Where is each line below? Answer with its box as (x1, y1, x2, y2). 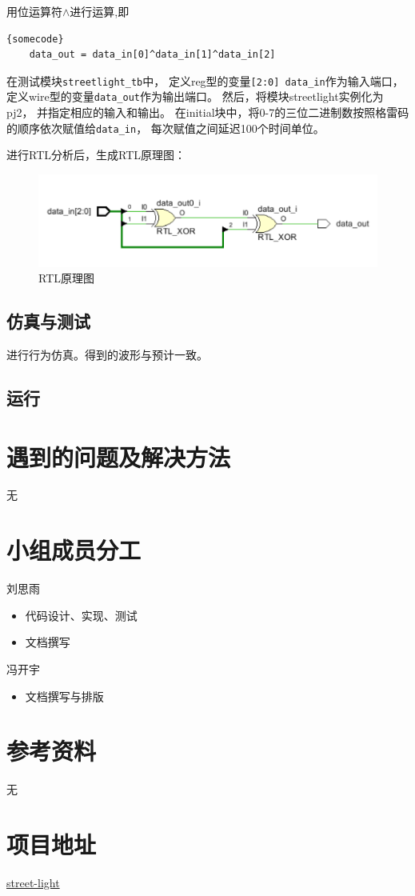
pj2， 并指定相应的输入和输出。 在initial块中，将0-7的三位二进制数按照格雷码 (6, 104, 409, 121)
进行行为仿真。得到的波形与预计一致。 (6, 346, 208, 362)
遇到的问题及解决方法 (6, 440, 231, 473)
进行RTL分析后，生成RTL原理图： (6, 146, 186, 163)
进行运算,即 (70, 3, 130, 19)
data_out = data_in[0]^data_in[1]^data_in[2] (29, 49, 276, 61)
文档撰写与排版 (25, 687, 104, 704)
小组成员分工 (6, 534, 142, 566)
